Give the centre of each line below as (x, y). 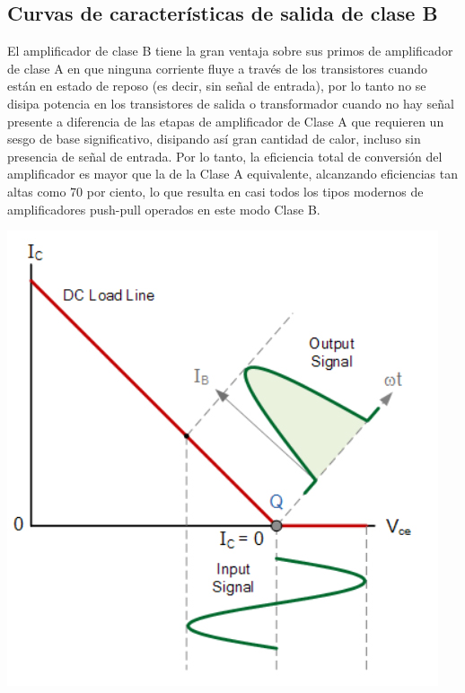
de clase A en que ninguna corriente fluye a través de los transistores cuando (218, 68)
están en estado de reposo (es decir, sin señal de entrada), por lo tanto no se (217, 86)
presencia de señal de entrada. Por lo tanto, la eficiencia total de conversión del (225, 156)
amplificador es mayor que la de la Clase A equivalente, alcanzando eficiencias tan (232, 174)
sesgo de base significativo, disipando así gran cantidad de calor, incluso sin (214, 139)
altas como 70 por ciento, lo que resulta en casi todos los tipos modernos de (215, 191)
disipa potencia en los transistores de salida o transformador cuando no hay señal (231, 103)
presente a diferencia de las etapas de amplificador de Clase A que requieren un (226, 121)
